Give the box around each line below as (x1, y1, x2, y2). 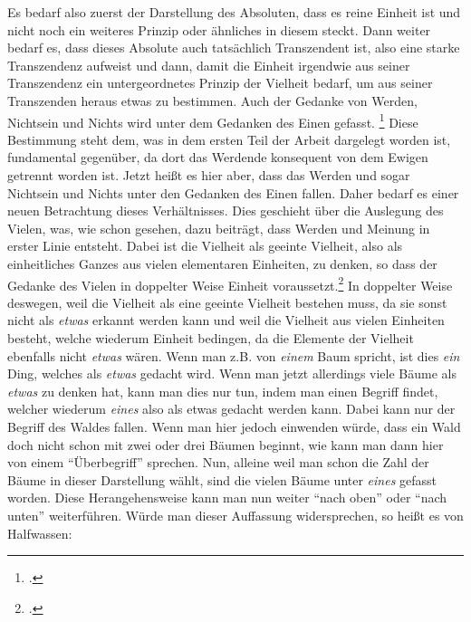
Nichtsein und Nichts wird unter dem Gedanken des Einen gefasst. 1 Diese (7, 110, 418, 131)
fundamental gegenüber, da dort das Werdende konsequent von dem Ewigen (7, 148, 428, 167)
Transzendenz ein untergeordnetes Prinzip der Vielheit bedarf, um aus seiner (7, 73, 433, 92)
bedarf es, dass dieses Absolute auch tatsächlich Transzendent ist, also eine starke (7, 38, 460, 57)
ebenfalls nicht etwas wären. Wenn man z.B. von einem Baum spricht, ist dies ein (7, 346, 460, 365)
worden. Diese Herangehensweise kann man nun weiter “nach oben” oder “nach (7, 488, 447, 507)
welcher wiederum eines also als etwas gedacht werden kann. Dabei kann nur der (7, 399, 456, 418)
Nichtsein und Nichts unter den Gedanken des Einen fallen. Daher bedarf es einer (7, 183, 459, 202)
